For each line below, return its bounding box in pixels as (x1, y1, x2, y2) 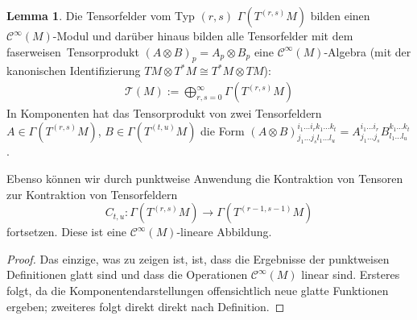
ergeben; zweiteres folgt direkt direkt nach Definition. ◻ (6, 297, 285, 314)
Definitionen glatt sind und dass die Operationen (6, 266, 248, 283)
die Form (200, 122, 245, 139)
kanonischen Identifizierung (6, 62, 141, 79)
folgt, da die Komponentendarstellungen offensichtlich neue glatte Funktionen (6, 281, 389, 298)
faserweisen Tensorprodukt (6, 43, 139, 60)
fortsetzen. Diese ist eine (6, 223, 126, 240)
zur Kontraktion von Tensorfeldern (6, 185, 178, 202)
